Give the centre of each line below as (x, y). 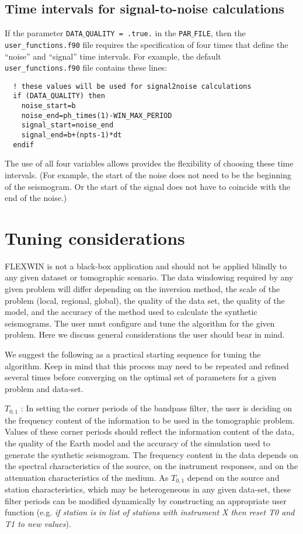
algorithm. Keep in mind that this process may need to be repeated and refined (147, 365)
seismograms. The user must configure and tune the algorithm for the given (140, 323)
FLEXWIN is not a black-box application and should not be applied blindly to (146, 266)
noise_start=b (48, 106)
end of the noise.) (36, 198)
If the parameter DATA (44, 33)
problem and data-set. (44, 388)
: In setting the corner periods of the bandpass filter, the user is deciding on (156, 408)
